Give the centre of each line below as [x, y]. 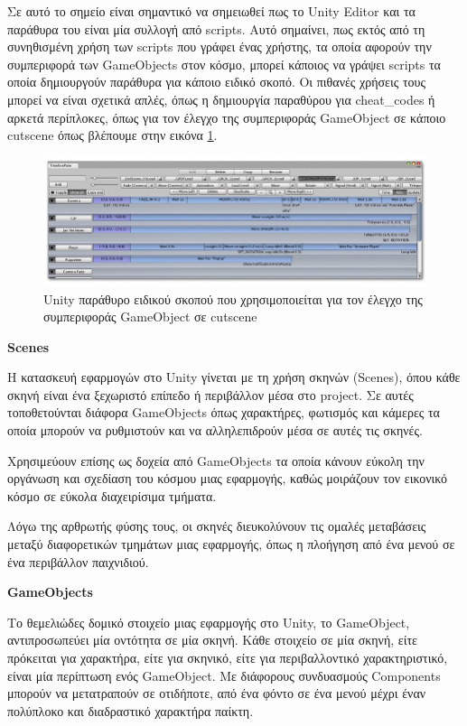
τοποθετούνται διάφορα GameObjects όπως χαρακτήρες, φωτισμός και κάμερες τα [224, 412]
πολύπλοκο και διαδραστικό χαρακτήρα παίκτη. [131, 710]
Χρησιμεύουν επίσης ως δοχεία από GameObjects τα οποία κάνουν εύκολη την [216, 460]
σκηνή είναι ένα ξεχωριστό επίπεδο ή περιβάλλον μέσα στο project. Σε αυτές [210, 394]
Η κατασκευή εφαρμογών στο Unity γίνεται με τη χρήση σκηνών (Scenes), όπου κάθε [234, 377]
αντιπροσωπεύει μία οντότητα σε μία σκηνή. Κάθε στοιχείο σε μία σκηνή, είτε [212, 640]
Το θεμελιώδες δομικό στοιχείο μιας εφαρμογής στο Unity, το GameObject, [209, 622]
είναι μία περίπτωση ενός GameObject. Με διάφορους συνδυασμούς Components [224, 675]
